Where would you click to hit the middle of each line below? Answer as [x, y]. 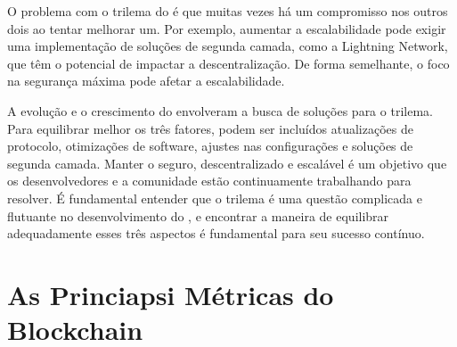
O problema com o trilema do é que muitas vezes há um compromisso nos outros [228, 11]
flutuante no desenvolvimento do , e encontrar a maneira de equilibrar [198, 215]
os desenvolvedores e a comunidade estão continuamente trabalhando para [209, 181]
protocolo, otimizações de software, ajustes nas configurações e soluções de [210, 146]
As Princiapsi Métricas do [171, 294]
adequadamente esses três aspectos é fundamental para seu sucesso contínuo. [216, 233]
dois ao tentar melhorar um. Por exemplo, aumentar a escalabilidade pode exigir [227, 28]
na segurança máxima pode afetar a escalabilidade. [146, 81]
